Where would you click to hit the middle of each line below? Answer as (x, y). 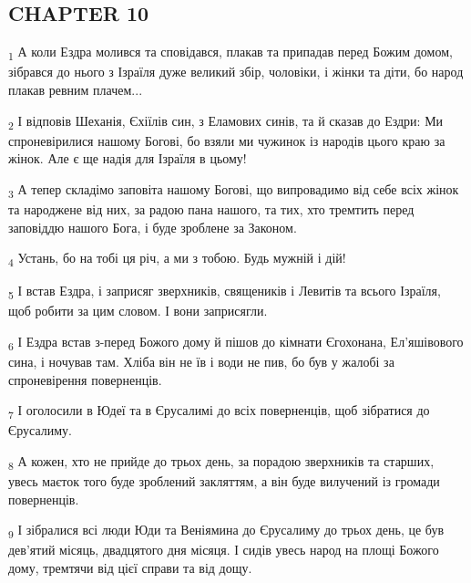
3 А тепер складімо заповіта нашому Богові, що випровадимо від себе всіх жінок (234, 190)
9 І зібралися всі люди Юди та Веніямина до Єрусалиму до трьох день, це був (226, 531)
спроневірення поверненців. (85, 379)
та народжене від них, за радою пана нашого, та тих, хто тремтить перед (211, 208)
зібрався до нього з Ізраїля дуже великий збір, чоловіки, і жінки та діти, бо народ (236, 72)
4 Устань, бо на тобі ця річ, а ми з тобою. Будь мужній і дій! (177, 259)
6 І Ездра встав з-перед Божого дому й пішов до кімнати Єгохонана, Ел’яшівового (236, 342)
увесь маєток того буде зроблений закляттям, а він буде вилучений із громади (224, 481)
